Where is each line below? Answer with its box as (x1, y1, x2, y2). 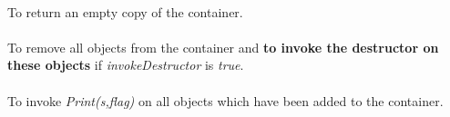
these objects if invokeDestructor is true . (7, 55, 244, 74)
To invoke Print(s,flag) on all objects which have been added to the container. (7, 91, 444, 110)
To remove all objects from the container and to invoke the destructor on (7, 37, 439, 56)
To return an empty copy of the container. (7, 2, 243, 21)
